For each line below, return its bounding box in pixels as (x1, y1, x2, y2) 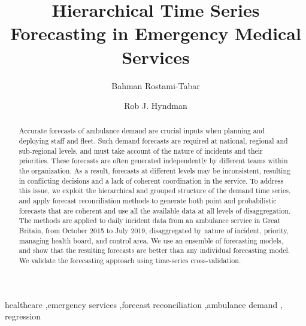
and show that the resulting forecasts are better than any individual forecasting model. (19, 245, 290, 255)
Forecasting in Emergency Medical (10, 21, 301, 45)
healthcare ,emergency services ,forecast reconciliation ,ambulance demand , (5, 298, 283, 310)
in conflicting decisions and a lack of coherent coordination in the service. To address (19, 175, 284, 185)
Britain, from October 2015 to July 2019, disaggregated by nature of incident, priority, (19, 226, 289, 236)
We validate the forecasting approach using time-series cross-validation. (19, 255, 241, 266)
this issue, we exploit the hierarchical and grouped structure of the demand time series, (19, 185, 291, 196)
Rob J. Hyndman (124, 99, 187, 112)
